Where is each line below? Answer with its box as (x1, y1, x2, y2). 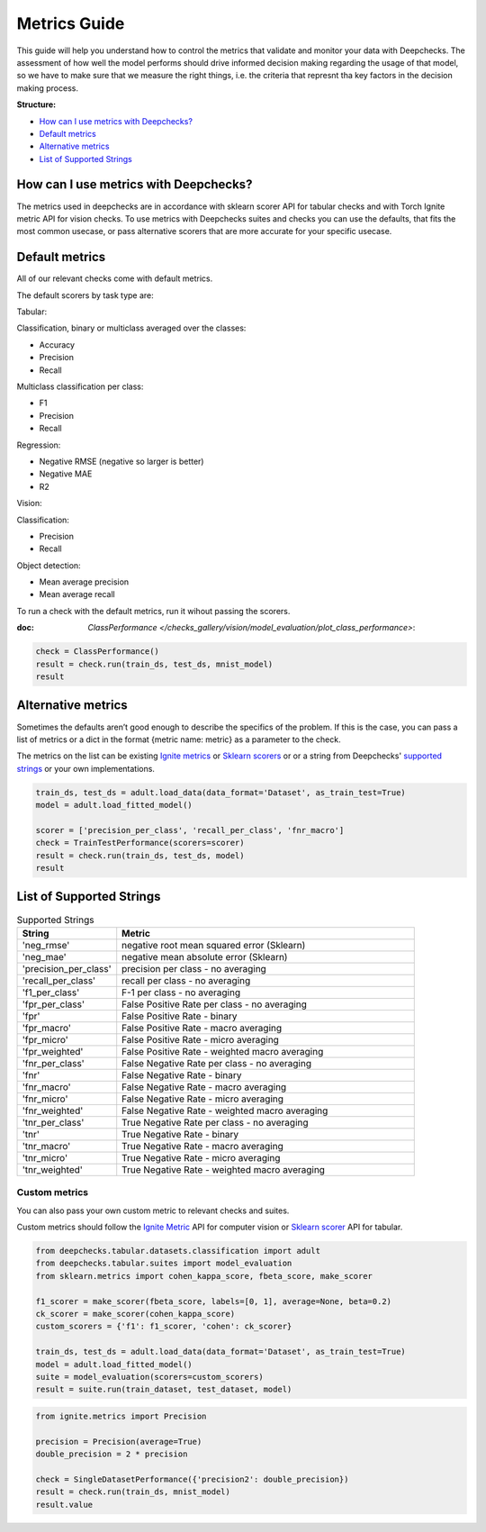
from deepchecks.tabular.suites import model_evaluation (35, 1258, 292, 1269)
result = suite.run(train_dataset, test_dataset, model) (35, 1384, 292, 1395)
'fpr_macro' (22, 1021, 72, 1034)
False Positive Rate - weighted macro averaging (121, 1045, 324, 1057)
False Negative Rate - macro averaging (121, 1081, 287, 1093)
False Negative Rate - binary (121, 1068, 242, 1081)
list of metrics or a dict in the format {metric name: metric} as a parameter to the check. (16, 734, 341, 745)
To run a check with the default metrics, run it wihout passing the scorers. (16, 605, 291, 616)
